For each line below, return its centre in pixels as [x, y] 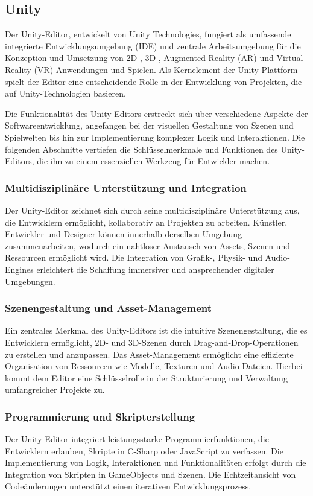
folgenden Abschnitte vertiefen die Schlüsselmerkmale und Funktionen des [141, 149]
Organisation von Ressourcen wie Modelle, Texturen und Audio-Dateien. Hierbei [154, 366]
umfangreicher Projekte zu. [55, 389]
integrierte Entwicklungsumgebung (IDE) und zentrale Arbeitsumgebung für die [153, 46]
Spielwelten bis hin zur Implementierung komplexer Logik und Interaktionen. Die [155, 137]
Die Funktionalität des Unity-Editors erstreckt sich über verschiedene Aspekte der [156, 113]
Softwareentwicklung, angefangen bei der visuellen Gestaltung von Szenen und [149, 125]
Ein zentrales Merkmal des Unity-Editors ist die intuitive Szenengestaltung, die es [156, 330]
